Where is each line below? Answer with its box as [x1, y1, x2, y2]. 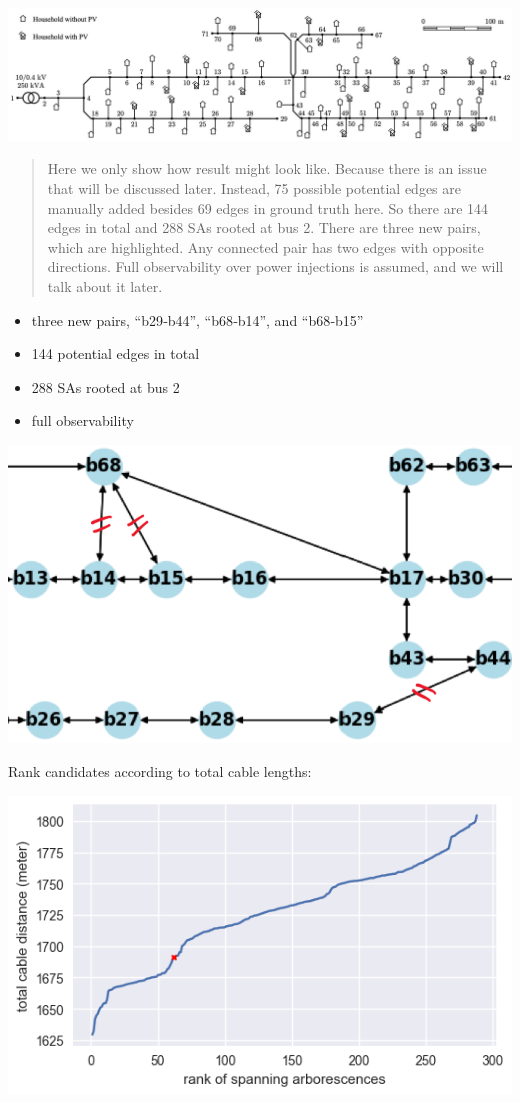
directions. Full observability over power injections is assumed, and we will [47, 256, 504, 277]
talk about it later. [47, 276, 163, 297]
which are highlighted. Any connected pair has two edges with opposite [47, 236, 484, 257]
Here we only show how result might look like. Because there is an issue [47, 158, 487, 179]
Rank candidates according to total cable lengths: [8, 761, 312, 782]
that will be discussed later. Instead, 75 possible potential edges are [47, 178, 462, 199]
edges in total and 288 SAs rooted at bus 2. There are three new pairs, [47, 217, 481, 238]
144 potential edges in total [31, 343, 200, 364]
